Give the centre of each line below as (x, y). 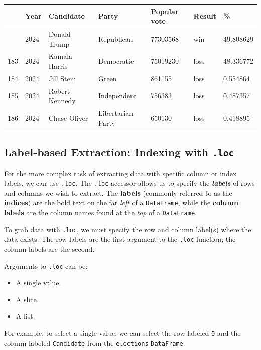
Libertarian (116, 113)
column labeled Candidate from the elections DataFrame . (95, 343)
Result (205, 16)
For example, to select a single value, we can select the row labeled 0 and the (122, 333)
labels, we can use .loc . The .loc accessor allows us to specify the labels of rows (129, 183)
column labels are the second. (49, 249)
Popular (165, 11)
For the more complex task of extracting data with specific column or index (120, 173)
